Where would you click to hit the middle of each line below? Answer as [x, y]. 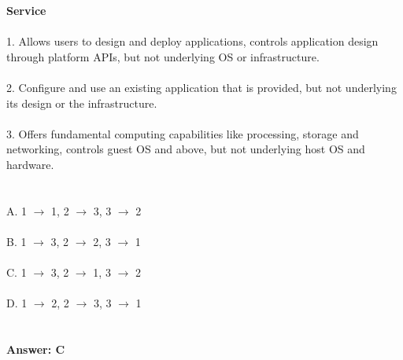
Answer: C [36, 349]
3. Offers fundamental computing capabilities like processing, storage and [183, 133]
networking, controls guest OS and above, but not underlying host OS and [186, 149]
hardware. [30, 164]
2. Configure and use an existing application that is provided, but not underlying [201, 87]
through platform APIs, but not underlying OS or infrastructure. [163, 56]
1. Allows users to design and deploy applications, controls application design [192, 41]
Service [26, 10]
